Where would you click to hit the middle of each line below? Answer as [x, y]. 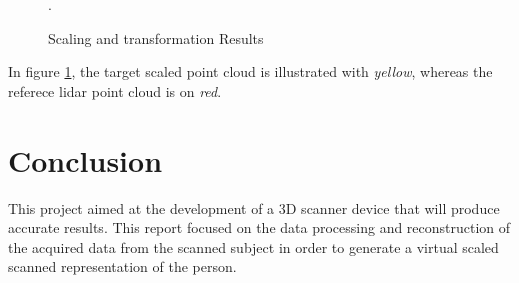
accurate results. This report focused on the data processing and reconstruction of [259, 227]
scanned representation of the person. [122, 266]
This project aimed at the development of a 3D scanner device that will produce [254, 207]
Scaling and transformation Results [156, 37]
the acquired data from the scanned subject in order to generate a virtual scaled [253, 246]
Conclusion [85, 159]
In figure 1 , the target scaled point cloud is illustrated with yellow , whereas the [250, 71]
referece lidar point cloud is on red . [115, 90]
